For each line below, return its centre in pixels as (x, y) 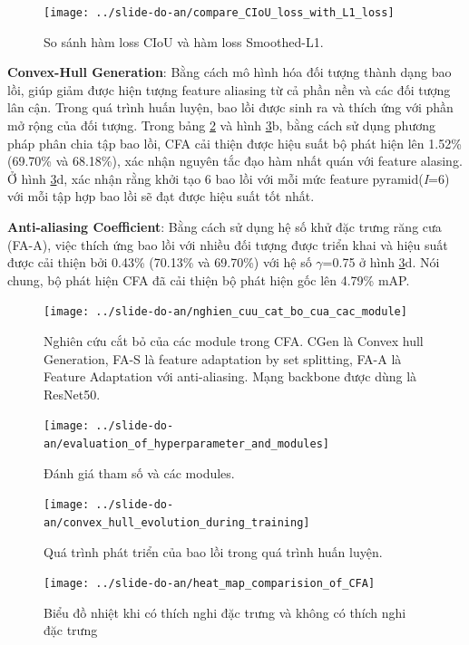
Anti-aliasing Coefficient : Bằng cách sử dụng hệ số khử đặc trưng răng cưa (225, 226)
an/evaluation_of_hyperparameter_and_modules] (186, 444)
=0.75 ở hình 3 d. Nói (381, 262)
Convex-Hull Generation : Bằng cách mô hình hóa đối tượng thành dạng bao (230, 72)
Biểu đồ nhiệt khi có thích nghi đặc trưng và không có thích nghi (225, 612)
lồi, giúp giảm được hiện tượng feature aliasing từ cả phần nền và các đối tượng (229, 89)
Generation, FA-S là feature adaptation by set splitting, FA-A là (223, 358)
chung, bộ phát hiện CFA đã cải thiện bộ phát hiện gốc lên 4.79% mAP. (209, 279)
